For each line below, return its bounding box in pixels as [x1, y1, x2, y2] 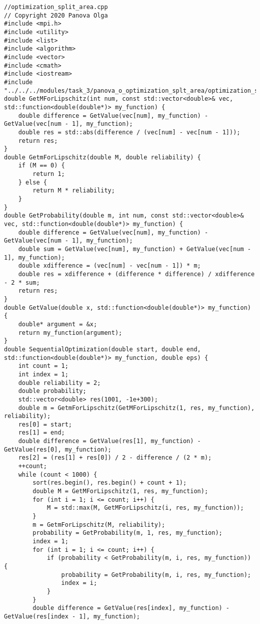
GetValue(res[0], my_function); [4, 446, 111, 453]
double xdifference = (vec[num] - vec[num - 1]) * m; [18, 262, 201, 270]
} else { [18, 178, 47, 186]
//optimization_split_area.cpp [4, 4, 108, 11]
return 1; [32, 170, 65, 178]
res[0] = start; [18, 421, 72, 428]
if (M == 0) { [18, 162, 65, 169]
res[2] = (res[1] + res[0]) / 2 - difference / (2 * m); [18, 454, 212, 462]
